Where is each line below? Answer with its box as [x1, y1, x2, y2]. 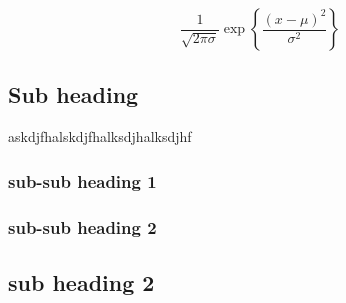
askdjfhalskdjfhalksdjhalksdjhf [8, 126, 192, 147]
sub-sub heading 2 [8, 214, 157, 239]
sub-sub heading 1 [8, 168, 157, 193]
